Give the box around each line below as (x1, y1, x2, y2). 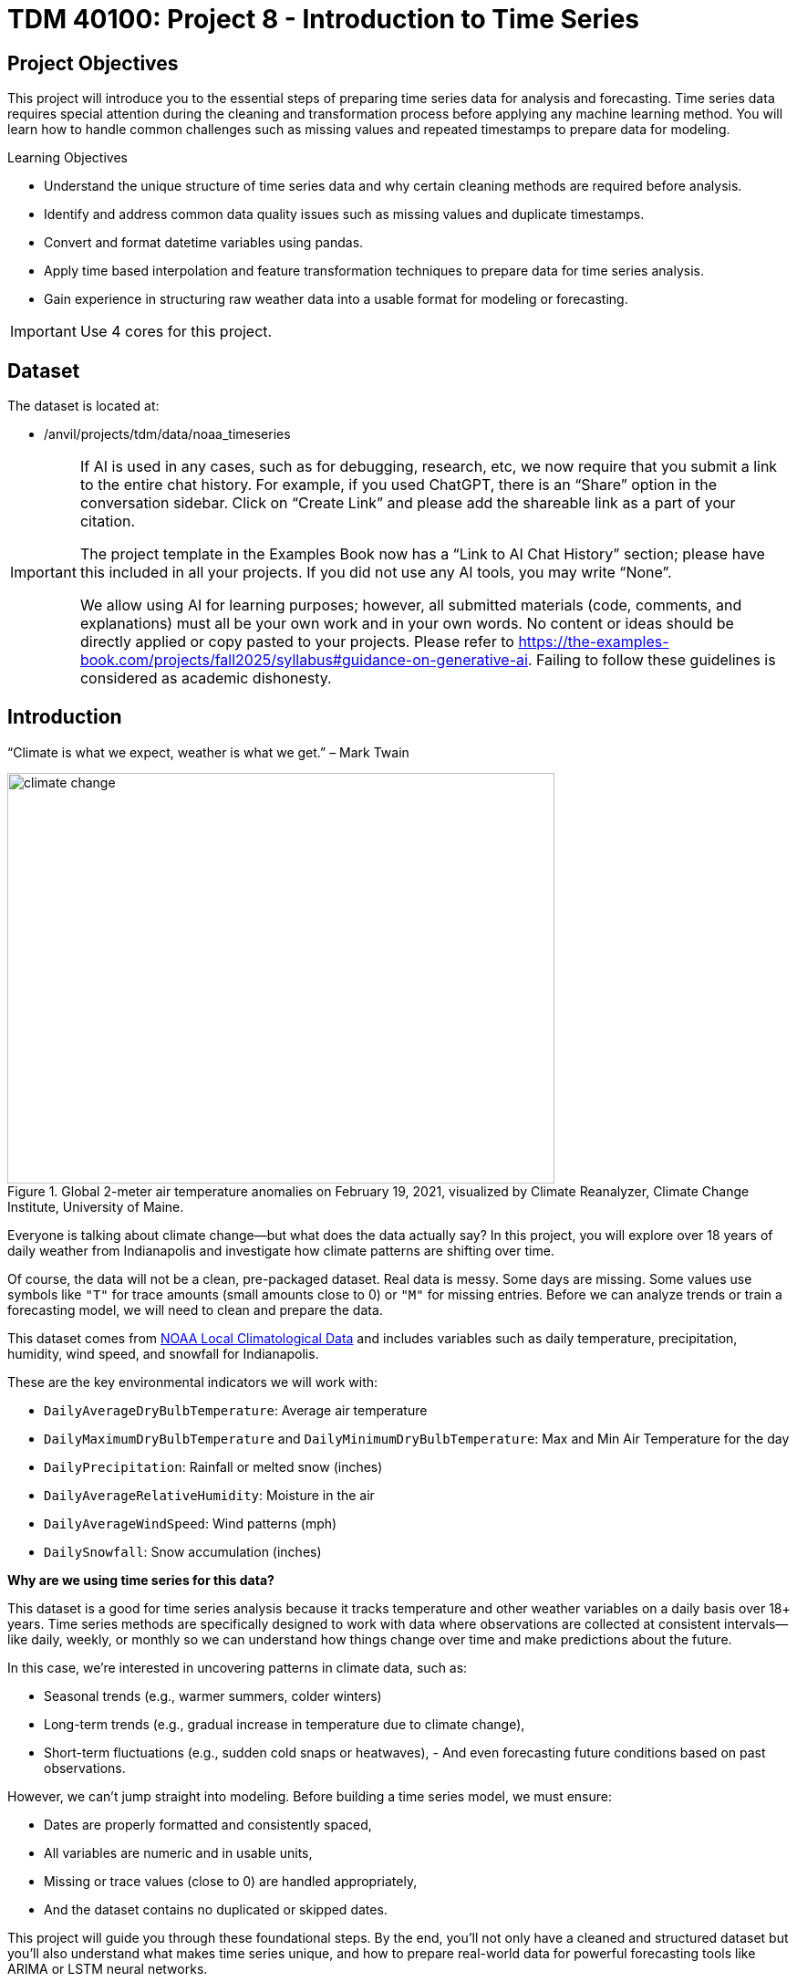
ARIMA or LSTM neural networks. (7, 1960, 208, 1977)
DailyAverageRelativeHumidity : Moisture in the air (44, 1486, 375, 1503)
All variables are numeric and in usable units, (44, 1844, 313, 1861)
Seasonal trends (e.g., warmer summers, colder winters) (44, 1687, 382, 1704)
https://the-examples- (518, 632, 669, 652)
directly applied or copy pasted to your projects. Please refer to (79, 632, 514, 652)
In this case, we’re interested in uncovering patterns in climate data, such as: (7, 1659, 468, 1675)
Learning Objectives (7, 150, 128, 166)
